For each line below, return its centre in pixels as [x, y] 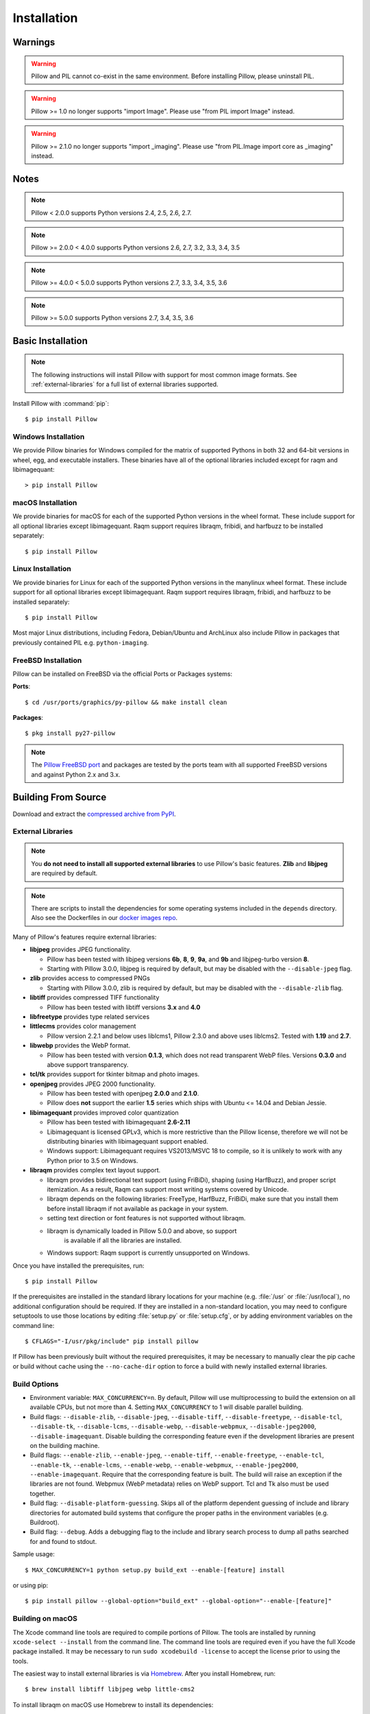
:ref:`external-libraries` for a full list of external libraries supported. [125, 385]
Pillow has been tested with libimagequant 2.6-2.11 [119, 1122]
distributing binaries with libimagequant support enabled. [127, 1142]
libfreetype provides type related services [90, 1016]
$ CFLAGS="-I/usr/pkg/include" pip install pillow [112, 1341]
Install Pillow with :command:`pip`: [61, 403]
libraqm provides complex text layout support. [95, 1170]
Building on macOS [45, 1619]
